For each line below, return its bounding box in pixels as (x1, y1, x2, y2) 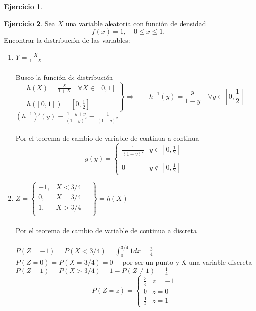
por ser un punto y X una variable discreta (122, 256, 252, 267)
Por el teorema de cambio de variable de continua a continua (15, 133, 199, 143)
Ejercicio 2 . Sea (4, 18, 55, 28)
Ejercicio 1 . (4, 1, 43, 11)
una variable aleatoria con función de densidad (65, 18, 206, 28)
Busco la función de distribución (15, 72, 113, 82)
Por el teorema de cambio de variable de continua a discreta (15, 225, 197, 235)
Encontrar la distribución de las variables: (4, 35, 130, 45)
